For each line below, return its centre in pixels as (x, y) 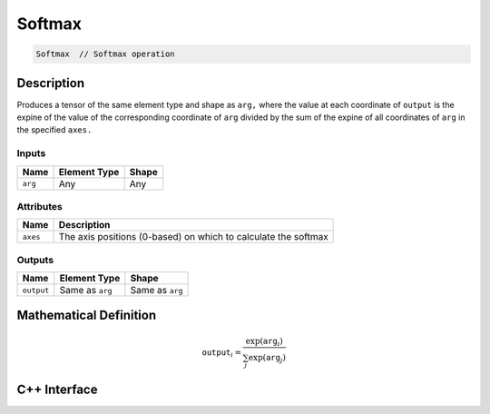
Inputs (31, 153)
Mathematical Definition (87, 315)
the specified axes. (54, 130)
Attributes (39, 206)
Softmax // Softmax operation (106, 54)
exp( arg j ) (267, 359)
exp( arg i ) (264, 342)
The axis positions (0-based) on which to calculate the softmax (193, 237)
